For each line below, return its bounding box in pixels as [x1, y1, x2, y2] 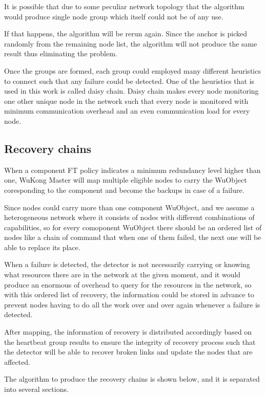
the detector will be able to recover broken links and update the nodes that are [4, 346, 253, 357]
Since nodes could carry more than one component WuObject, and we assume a [4, 202, 255, 212]
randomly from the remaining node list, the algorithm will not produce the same [4, 38, 257, 49]
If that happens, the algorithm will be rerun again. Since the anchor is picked [4, 28, 248, 39]
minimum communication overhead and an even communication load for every [4, 105, 250, 116]
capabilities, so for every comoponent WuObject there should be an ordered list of [4, 222, 262, 232]
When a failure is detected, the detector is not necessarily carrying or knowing [4, 259, 250, 270]
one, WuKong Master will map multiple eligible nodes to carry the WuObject [4, 174, 247, 185]
